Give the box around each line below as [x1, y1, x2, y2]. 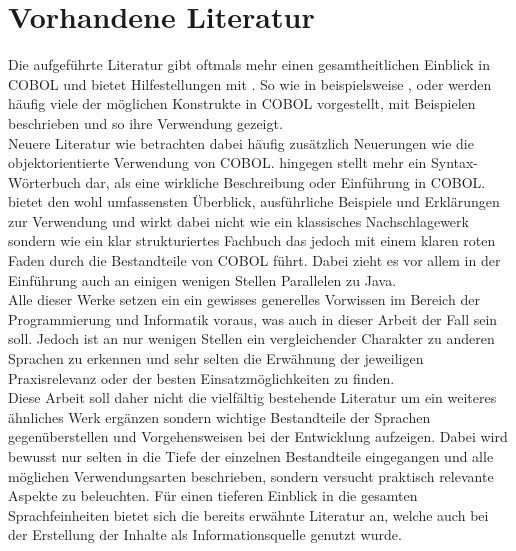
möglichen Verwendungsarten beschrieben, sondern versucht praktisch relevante [8, 465, 494, 486]
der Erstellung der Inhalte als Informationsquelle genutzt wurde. [8, 524, 402, 545]
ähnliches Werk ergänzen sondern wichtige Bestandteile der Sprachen [8, 406, 431, 427]
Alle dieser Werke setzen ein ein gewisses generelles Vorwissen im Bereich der [8, 289, 480, 310]
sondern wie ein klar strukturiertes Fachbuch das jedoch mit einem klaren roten [8, 230, 496, 251]
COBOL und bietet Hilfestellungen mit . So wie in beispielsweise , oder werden [8, 73, 492, 94]
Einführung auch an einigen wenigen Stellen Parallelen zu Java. [8, 269, 397, 290]
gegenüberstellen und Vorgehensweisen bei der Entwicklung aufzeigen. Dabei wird [8, 426, 508, 447]
